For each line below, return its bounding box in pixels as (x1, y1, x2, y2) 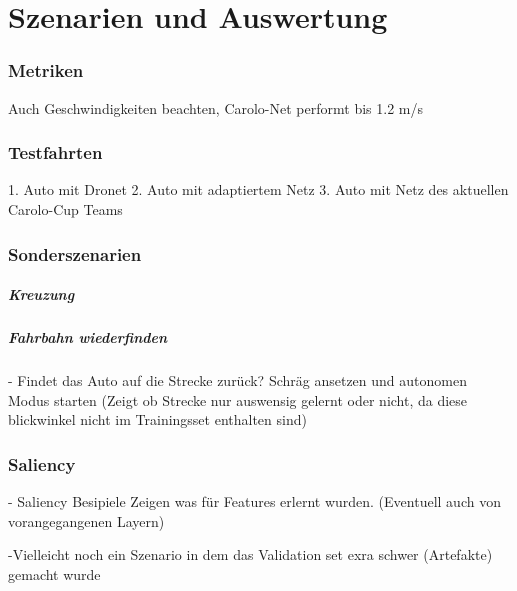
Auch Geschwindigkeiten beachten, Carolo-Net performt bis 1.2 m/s (8, 97, 423, 118)
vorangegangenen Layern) (8, 510, 165, 531)
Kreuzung (8, 284, 75, 305)
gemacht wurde (8, 563, 101, 584)
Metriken (8, 58, 84, 83)
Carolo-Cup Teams (8, 199, 123, 219)
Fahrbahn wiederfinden (8, 327, 168, 347)
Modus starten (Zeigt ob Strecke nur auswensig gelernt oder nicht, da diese (8, 389, 468, 410)
